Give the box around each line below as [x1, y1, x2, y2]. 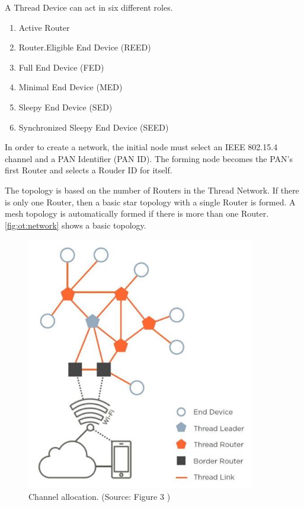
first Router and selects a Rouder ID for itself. [5, 164, 172, 176]
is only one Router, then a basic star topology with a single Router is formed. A [5, 195, 296, 208]
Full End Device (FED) [18, 61, 104, 73]
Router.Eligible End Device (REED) [18, 41, 151, 53]
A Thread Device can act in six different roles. [5, 1, 173, 13]
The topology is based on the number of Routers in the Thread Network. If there [5, 183, 299, 196]
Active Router [18, 21, 70, 33]
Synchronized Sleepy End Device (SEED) [18, 121, 169, 133]
